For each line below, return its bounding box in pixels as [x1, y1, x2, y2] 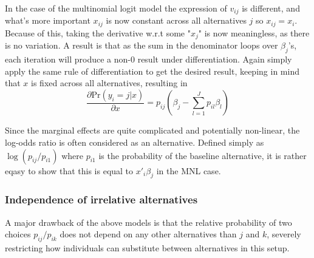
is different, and [242, 2, 300, 14]
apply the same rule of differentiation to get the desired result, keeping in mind [5, 64, 299, 77]
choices [5, 228, 31, 240]
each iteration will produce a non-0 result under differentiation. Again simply [5, 53, 292, 66]
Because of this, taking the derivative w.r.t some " [5, 26, 191, 39]
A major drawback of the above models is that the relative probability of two [5, 216, 292, 228]
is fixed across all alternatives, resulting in [31, 76, 188, 89]
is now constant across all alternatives [106, 14, 247, 27]
